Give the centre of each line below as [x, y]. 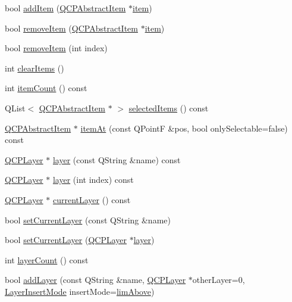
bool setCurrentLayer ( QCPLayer [66, 240]
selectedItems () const [169, 108]
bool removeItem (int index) [56, 48]
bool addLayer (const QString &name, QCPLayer [95, 280]
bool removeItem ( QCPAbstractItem [71, 28]
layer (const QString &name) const [117, 159]
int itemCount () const [46, 88]
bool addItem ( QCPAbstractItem [65, 8]
